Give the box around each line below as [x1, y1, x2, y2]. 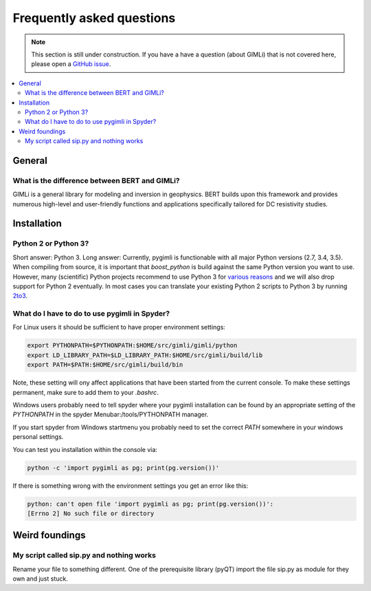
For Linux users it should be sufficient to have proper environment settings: [12, 323, 226, 332]
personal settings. [12, 433, 64, 441]
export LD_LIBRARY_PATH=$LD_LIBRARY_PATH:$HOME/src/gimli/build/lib [27, 351, 263, 359]
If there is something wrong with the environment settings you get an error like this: [12, 482, 249, 490]
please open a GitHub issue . [31, 60, 111, 68]
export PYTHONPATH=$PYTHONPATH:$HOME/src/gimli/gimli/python [27, 341, 238, 350]
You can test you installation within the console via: [12, 445, 158, 453]
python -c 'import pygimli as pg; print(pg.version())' [27, 464, 220, 471]
